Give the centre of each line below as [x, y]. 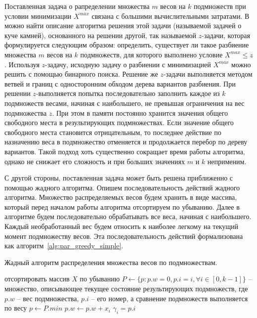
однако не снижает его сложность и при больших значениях [95, 161]
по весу [16, 308]
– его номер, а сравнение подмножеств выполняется [170, 298]
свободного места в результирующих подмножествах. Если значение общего [119, 122]
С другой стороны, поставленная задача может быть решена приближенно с [119, 178]
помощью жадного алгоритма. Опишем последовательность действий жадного [122, 187]
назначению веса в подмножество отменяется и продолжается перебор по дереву [126, 142]
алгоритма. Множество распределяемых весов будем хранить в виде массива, [121, 197]
